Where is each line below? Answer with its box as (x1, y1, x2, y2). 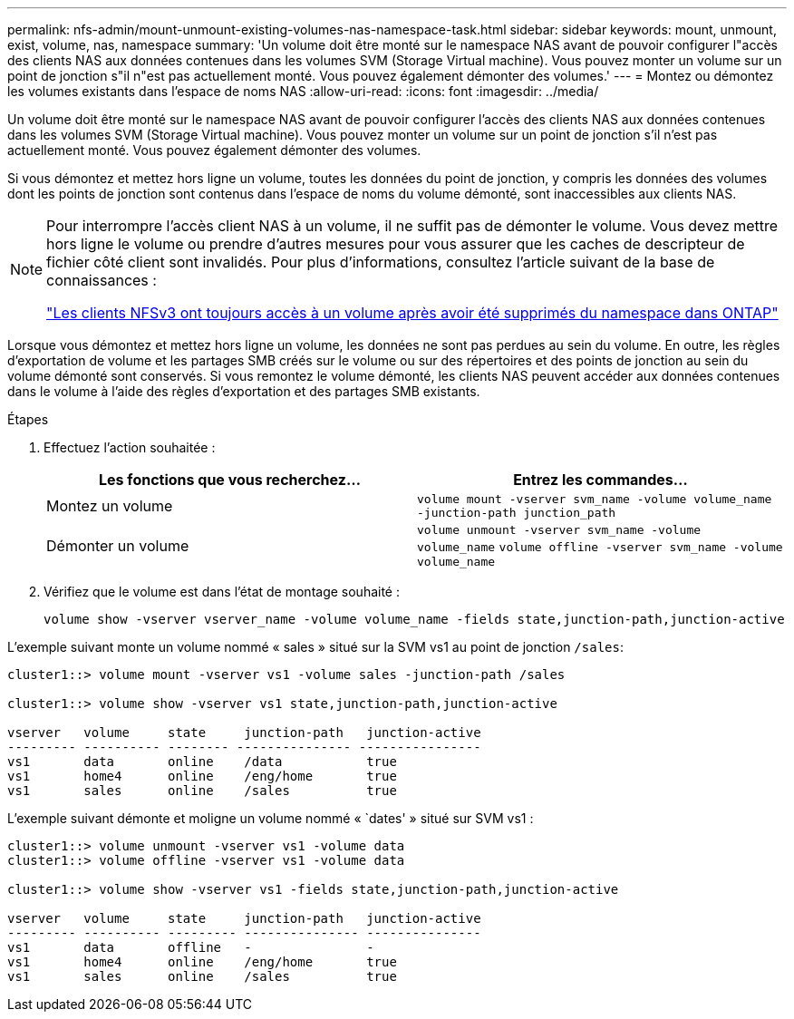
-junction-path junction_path (417, 506, 616, 519)
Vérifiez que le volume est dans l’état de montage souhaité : (44, 584, 400, 599)
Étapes (7, 412, 49, 427)
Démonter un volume (46, 537, 189, 555)
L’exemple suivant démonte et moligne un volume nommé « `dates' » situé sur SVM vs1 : (7, 810, 534, 826)
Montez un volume (46, 497, 173, 515)
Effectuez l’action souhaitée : (44, 440, 216, 455)
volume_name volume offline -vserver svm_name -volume (417, 540, 783, 554)
